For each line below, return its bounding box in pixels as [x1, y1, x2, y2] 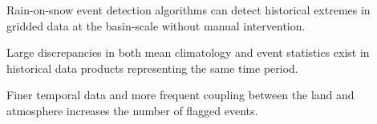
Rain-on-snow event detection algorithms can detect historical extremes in [6, 2, 371, 18]
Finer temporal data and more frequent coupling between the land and [6, 86, 355, 103]
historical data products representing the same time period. [6, 59, 298, 76]
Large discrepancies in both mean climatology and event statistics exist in [6, 44, 370, 61]
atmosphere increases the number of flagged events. [6, 102, 258, 118]
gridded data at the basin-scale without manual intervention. [6, 17, 306, 34]
